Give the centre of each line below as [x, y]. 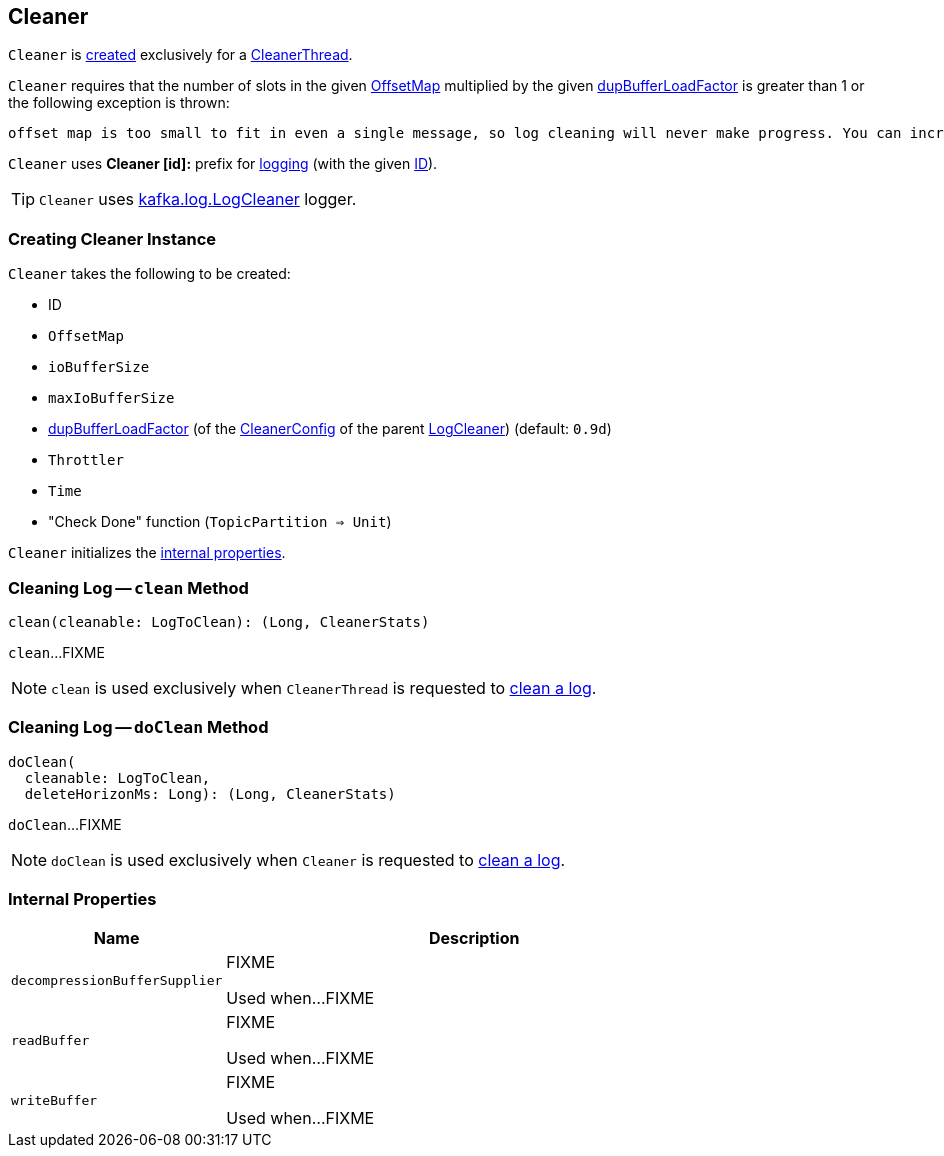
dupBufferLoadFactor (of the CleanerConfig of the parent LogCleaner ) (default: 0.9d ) [330, 429]
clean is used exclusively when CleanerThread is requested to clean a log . [324, 687]
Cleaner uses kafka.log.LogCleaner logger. [198, 199]
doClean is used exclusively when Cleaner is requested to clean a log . [308, 859]
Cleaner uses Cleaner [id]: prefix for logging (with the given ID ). [223, 164]
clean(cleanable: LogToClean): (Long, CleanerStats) [219, 621]
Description [474, 938]
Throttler [86, 460]
